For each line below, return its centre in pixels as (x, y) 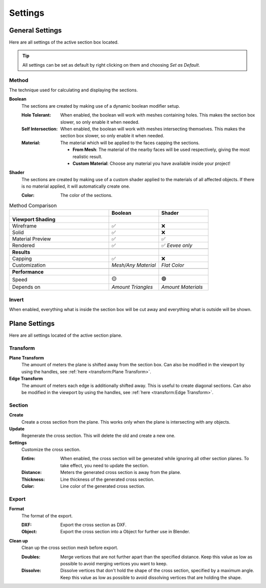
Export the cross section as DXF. (93, 525)
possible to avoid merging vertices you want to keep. (114, 563)
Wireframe (24, 226)
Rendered (23, 245)
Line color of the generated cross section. (103, 486)
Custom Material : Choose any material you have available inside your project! (152, 163)
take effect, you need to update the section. (105, 465)
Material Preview (32, 239)
